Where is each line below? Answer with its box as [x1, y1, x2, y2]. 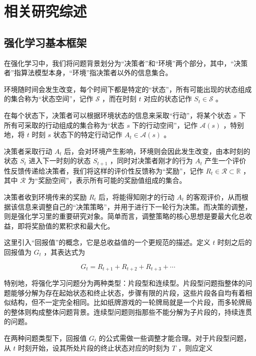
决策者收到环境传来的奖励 [4, 191, 87, 202]
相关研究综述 [4, 1, 87, 21]
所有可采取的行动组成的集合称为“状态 [4, 119, 125, 130]
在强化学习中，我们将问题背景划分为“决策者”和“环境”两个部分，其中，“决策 [4, 58, 248, 68]
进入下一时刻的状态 [29, 155, 91, 166]
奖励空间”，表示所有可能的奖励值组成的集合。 [38, 175, 187, 185]
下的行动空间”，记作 [132, 119, 198, 130]
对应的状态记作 [143, 93, 192, 104]
